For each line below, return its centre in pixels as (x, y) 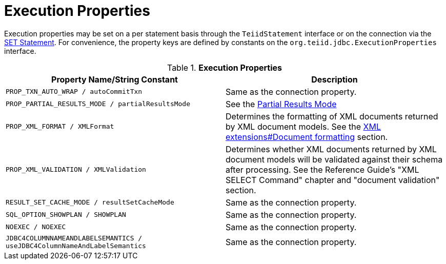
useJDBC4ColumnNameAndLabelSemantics (76, 246)
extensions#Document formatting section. (307, 137)
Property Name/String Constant (115, 79)
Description (334, 79)
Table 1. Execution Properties (225, 67)
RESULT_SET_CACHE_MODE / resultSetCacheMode (90, 202)
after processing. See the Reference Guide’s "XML (322, 169)
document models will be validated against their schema (334, 159)
